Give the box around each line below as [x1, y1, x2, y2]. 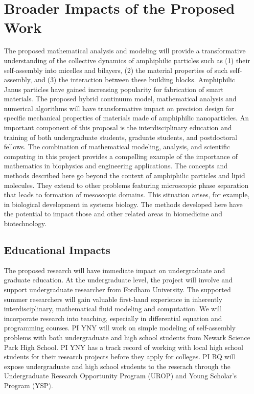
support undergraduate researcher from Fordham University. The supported [4, 284, 231, 294]
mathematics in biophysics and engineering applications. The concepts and [4, 161, 228, 171]
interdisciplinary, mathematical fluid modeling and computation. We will [4, 303, 222, 314]
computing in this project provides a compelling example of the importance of [4, 151, 238, 161]
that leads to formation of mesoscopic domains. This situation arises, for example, [4, 189, 250, 200]
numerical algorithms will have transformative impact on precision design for [4, 103, 234, 113]
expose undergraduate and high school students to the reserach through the [4, 361, 231, 371]
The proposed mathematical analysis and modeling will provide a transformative [4, 46, 246, 56]
